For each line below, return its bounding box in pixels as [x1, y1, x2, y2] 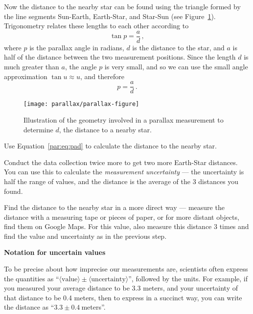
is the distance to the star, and [132, 42, 225, 52]
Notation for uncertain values [4, 247, 106, 257]
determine [23, 124, 53, 134]
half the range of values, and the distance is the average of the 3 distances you [4, 176, 239, 186]
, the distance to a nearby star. [59, 124, 152, 134]
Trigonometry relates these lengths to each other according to [4, 21, 189, 31]
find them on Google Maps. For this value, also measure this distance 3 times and [4, 221, 249, 231]
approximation [4, 71, 47, 81]
